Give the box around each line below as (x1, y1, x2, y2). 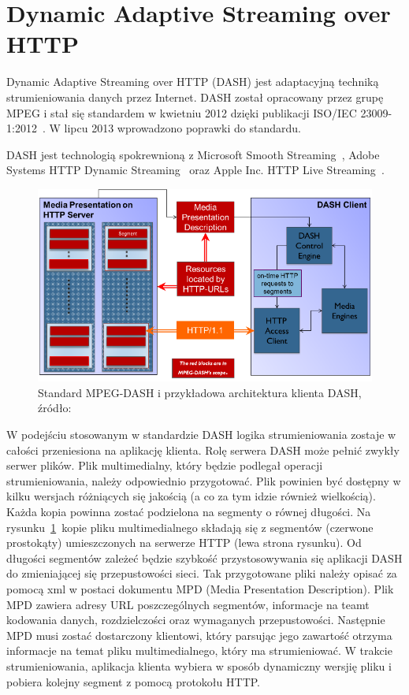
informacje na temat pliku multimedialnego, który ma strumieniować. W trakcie (6, 642, 392, 659)
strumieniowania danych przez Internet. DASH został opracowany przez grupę (6, 88, 384, 105)
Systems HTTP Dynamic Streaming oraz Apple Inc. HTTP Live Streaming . (6, 162, 385, 178)
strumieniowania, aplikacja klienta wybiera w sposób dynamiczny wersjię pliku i (6, 657, 392, 674)
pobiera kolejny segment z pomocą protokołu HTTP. (6, 673, 260, 689)
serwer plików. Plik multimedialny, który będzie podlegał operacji (6, 457, 323, 474)
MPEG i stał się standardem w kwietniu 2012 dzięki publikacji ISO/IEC (6, 104, 357, 121)
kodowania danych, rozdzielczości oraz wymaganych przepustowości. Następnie (6, 611, 385, 628)
